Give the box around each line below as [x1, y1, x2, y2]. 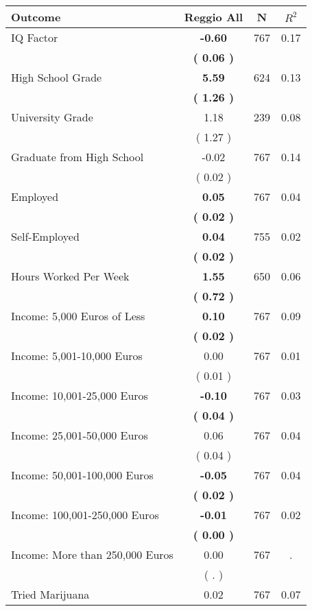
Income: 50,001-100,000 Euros [11, 467, 154, 483]
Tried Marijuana [11, 586, 90, 602]
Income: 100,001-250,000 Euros [11, 507, 159, 523]
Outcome [11, 9, 61, 25]
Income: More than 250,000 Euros [11, 547, 173, 562]
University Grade [11, 109, 93, 125]
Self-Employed [11, 228, 80, 244]
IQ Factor [11, 29, 58, 45]
